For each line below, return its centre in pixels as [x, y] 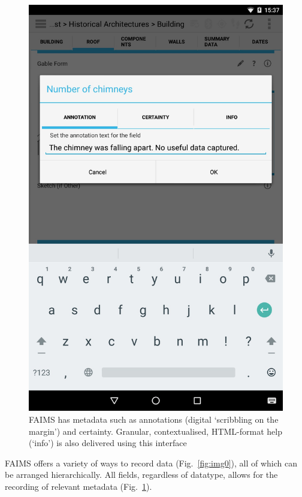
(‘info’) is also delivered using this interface [108, 443]
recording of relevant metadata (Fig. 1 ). [78, 486]
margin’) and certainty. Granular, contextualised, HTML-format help [155, 431]
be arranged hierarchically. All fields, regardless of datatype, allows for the [141, 475]
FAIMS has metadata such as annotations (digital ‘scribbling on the [154, 419]
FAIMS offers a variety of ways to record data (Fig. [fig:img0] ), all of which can [151, 463]
